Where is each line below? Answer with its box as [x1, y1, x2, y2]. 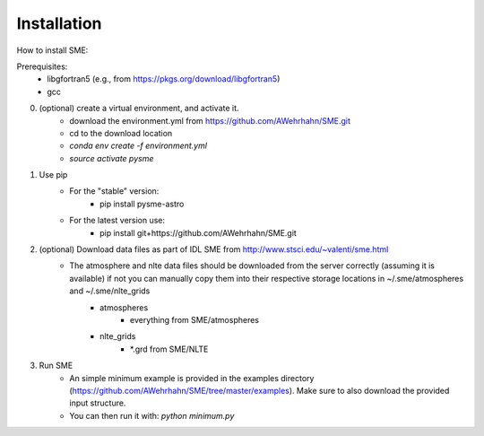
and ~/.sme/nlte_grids [69, 285, 151, 296]
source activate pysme [69, 153, 154, 163]
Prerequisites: [16, 61, 68, 72]
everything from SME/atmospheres [130, 314, 260, 325]
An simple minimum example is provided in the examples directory [69, 372, 315, 383]
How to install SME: [16, 45, 89, 56]
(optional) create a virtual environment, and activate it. [39, 103, 239, 114]
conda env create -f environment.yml [69, 140, 208, 152]
